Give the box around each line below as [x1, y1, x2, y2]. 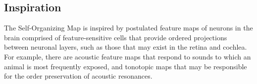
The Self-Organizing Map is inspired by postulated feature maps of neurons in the [4, 23, 253, 33]
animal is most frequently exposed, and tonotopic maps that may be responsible [4, 61, 247, 71]
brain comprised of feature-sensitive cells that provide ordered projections [4, 32, 227, 42]
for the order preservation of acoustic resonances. [4, 71, 153, 81]
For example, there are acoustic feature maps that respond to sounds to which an [4, 51, 251, 61]
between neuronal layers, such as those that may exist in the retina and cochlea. [4, 42, 247, 52]
